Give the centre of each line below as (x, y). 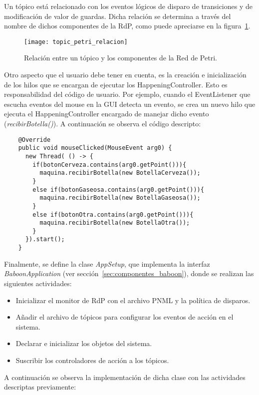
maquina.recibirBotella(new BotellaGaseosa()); (120, 198)
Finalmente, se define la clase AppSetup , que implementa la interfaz (107, 263)
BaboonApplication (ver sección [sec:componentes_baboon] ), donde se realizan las (129, 273)
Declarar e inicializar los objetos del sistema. (84, 343)
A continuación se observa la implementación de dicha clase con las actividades (125, 377)
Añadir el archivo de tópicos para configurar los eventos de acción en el (125, 317)
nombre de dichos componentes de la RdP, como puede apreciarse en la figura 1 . (127, 26)
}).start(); (45, 239)
